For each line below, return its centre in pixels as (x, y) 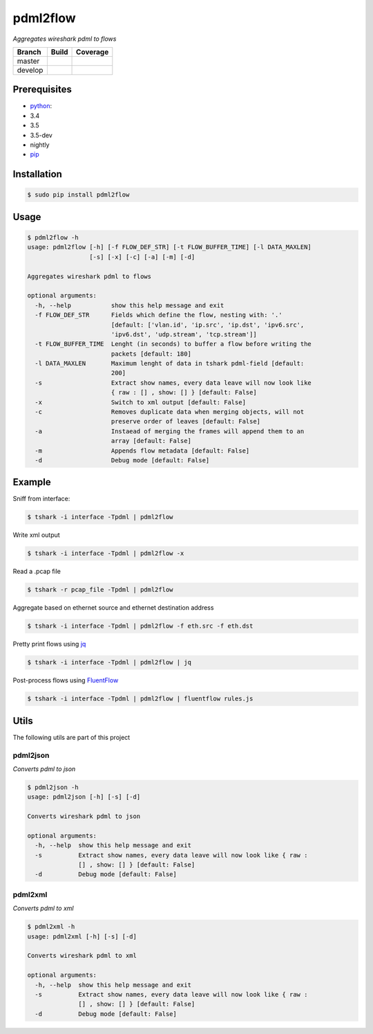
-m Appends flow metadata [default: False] (142, 451)
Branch (29, 52)
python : (41, 106)
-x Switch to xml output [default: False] (141, 402)
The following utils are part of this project (71, 737)
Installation (37, 174)
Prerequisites (42, 90)
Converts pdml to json (44, 769)
